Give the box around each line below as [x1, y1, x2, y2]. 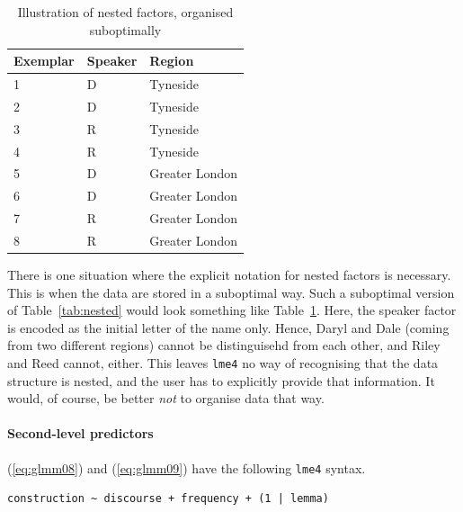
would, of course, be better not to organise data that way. [7, 389, 325, 408]
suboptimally [89, 20, 162, 39]
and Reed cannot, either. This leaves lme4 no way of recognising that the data [7, 354, 439, 372]
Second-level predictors [7, 424, 154, 443]
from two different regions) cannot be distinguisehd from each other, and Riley [7, 336, 441, 355]
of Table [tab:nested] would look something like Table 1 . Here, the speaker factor [7, 301, 457, 319]
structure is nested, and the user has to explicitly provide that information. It [7, 371, 435, 390]
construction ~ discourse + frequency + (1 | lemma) [7, 492, 329, 506]
